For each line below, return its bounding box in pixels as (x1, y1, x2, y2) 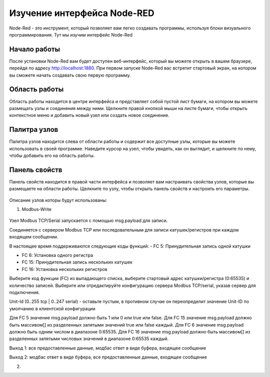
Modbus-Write (21, 206, 52, 212)
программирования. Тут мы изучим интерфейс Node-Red (9, 31, 132, 37)
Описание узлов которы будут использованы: (9, 197, 107, 203)
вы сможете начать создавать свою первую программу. (9, 72, 131, 78)
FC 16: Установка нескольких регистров (21, 266, 107, 272)
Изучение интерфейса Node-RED (9, 7, 154, 18)
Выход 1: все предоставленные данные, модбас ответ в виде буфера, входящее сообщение (9, 345, 206, 351)
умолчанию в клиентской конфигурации (9, 305, 96, 311)
